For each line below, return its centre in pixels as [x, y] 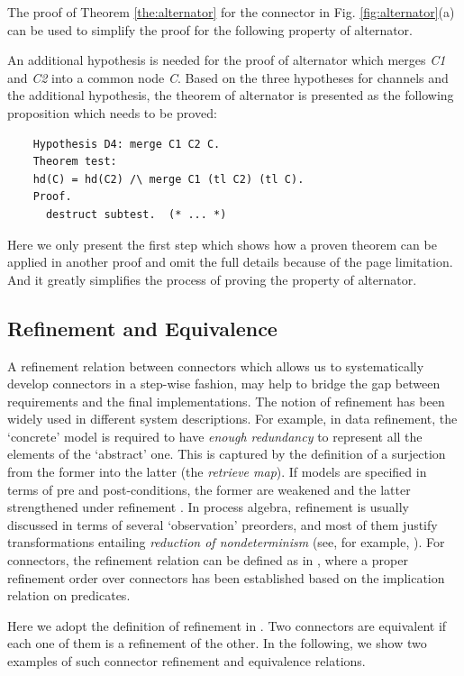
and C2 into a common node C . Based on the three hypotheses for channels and [228, 77]
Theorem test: [75, 162]
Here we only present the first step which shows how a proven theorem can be [222, 244]
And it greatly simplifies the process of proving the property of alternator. [212, 279]
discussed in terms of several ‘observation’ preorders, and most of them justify [223, 524]
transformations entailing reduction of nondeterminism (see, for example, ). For [226, 542]
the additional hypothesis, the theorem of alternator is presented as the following [231, 95]
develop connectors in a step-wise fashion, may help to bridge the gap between [224, 384]
